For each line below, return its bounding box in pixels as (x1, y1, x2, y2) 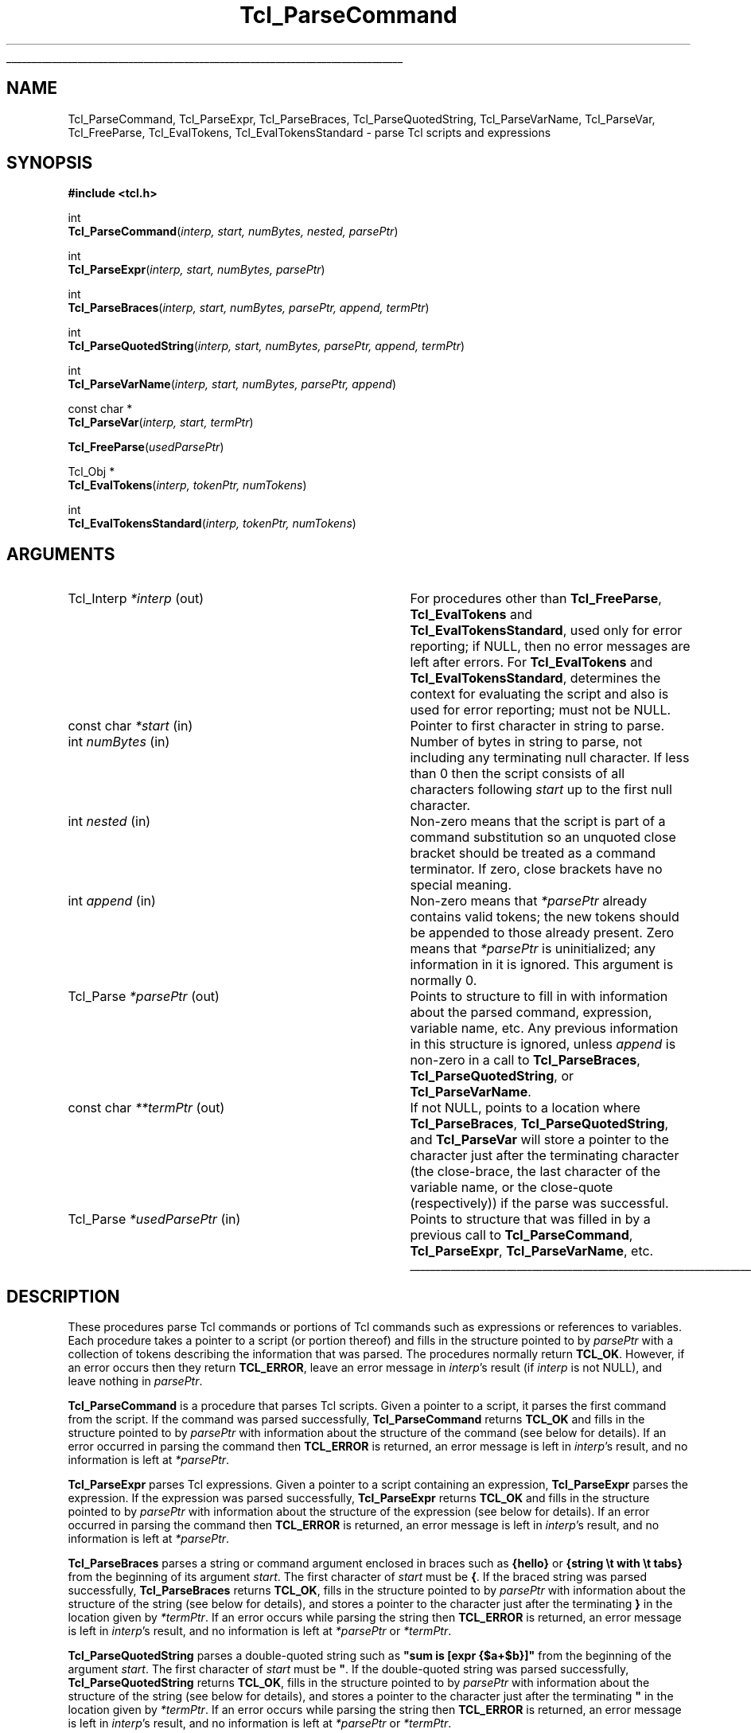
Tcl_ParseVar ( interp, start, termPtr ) (68, 415, 254, 430)
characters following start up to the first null (410, 781, 672, 798)
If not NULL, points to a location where (410, 1100, 640, 1116)
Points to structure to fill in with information (410, 988, 668, 1005)
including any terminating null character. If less (410, 750, 690, 766)
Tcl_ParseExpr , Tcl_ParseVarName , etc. (410, 1243, 654, 1260)
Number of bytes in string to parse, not (410, 734, 643, 750)
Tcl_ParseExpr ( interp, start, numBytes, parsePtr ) (68, 263, 325, 277)
